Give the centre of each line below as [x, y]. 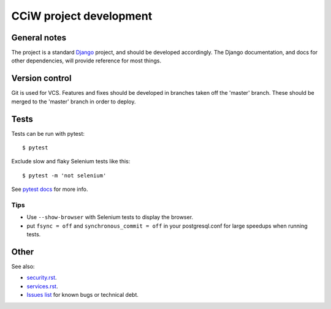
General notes [39, 38]
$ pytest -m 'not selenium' [64, 175]
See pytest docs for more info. [50, 189]
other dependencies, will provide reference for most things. [86, 61]
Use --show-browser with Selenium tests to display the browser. [110, 217]
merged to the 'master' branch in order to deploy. [74, 102]
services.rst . [42, 286]
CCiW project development [82, 16]
